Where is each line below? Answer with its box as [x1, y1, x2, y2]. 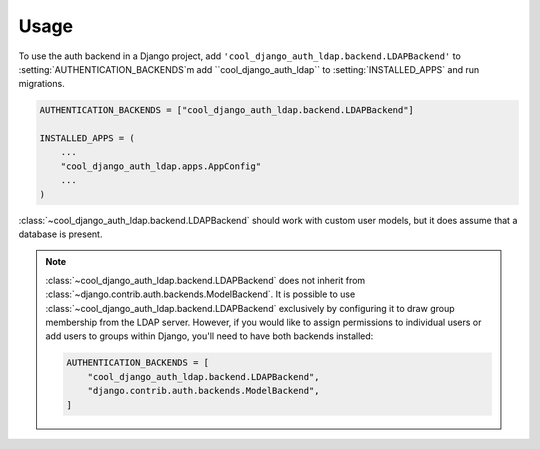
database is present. [18, 228, 103, 240]
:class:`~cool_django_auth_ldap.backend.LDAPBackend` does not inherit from [45, 274, 366, 286]
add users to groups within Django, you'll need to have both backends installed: [45, 330, 374, 342]
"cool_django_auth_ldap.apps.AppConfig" [60, 160, 262, 172]
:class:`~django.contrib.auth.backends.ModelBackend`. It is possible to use [45, 288, 356, 300]
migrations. [18, 78, 65, 90]
